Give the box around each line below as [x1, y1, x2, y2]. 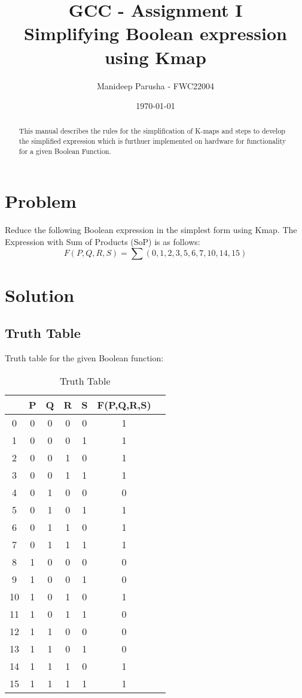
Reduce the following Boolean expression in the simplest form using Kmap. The [5, 223, 297, 236]
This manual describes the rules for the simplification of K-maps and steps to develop [19, 126, 285, 136]
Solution [5, 282, 75, 307]
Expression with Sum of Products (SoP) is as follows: [5, 235, 200, 247]
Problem [5, 189, 77, 213]
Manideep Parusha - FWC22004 [96, 79, 215, 92]
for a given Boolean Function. [19, 146, 111, 156]
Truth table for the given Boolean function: [5, 352, 164, 364]
